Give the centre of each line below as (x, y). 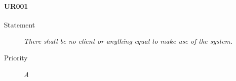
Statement (20, 24)
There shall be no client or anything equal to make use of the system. (128, 41)
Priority (16, 57)
